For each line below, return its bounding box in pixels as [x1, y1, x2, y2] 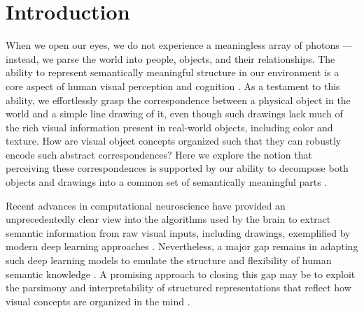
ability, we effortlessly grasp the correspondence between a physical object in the [6, 92, 351, 107]
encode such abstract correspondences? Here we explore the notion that [6, 147, 312, 161]
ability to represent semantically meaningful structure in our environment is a [6, 65, 339, 80]
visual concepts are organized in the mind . [6, 293, 190, 308]
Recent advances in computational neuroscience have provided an [6, 198, 286, 212]
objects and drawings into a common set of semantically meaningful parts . [6, 175, 328, 189]
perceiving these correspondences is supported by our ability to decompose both [6, 161, 349, 175]
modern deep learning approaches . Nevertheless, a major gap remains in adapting [6, 239, 358, 254]
